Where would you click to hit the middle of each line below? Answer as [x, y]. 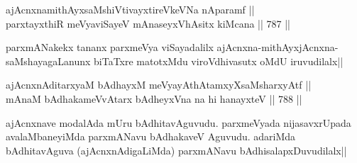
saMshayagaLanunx [48, 61]
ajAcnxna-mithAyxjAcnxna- [278, 47]
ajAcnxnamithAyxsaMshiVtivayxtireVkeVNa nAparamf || [130, 9]
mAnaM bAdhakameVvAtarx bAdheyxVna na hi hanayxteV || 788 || [154, 98]
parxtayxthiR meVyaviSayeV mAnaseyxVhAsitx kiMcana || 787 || [148, 23]
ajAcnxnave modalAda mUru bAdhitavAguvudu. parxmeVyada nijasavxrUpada [178, 122]
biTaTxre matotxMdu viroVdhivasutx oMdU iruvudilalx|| [219, 61]
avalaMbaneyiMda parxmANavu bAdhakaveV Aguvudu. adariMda [151, 136]
